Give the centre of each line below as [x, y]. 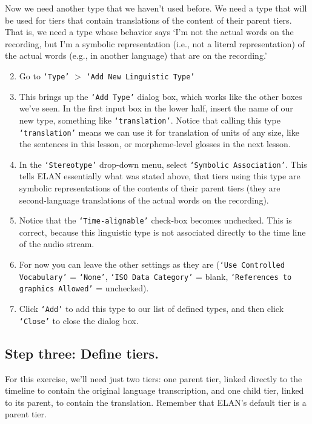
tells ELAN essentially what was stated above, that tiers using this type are [160, 176]
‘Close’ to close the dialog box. [79, 320]
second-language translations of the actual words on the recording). [144, 200]
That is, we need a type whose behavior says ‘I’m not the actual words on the [149, 32]
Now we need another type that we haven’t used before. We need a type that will [156, 8]
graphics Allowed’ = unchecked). [84, 288]
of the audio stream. [57, 244]
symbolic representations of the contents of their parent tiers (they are [150, 188]
